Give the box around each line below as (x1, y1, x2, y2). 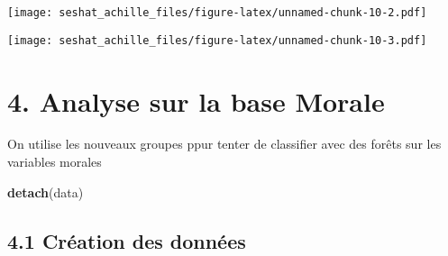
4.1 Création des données (7, 226, 246, 254)
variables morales (7, 152, 102, 171)
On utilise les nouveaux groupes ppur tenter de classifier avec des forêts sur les (7, 134, 442, 153)
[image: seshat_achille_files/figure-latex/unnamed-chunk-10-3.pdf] (7, 33, 427, 47)
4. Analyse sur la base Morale (7, 82, 385, 119)
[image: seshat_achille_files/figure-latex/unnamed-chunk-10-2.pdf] (7, 6, 427, 19)
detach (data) (7, 182, 84, 201)
